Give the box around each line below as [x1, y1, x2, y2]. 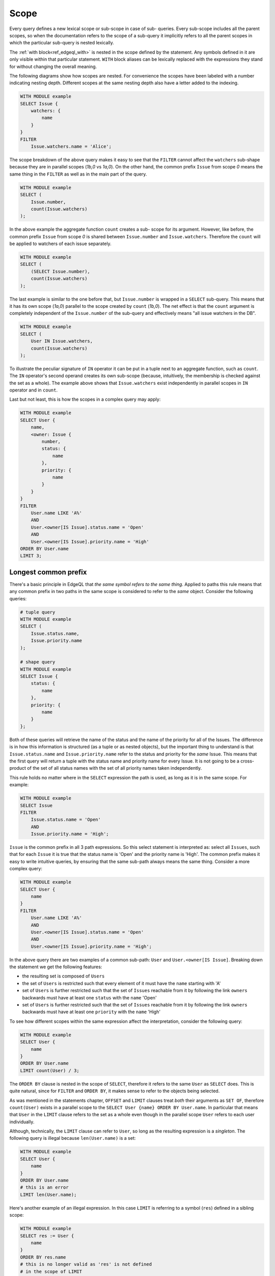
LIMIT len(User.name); [20, 1192, 77, 1197]
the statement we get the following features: [9, 964, 102, 970]
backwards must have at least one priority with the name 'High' [22, 1009, 160, 1015]
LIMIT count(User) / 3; [20, 1067, 80, 1073]
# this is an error [20, 1185, 69, 1190]
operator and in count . [9, 387, 58, 393]
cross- [240, 758, 255, 764]
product [9, 765, 26, 771]
